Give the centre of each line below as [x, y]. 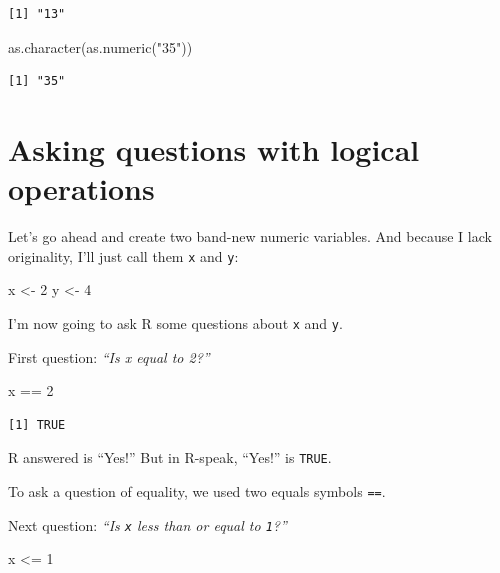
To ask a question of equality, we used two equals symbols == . [197, 491]
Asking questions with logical [214, 148]
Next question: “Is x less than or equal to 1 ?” [147, 524]
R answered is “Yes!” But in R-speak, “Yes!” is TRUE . [170, 457]
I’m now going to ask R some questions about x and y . [175, 322]
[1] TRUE [37, 424]
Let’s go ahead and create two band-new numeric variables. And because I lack [250, 236]
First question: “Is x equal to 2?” [109, 356]
